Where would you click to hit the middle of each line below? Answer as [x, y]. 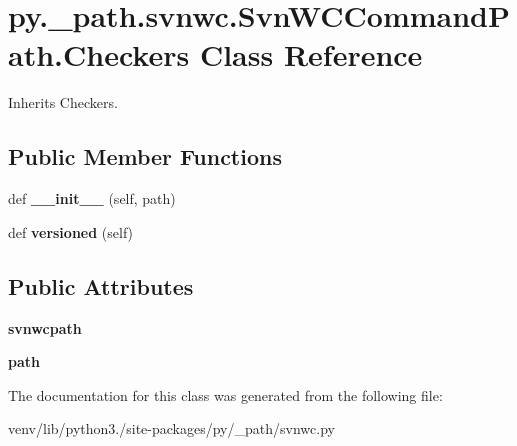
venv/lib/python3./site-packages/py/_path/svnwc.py [171, 428]
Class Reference [311, 54]
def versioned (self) [71, 231]
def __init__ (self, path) [92, 198]
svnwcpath [45, 327]
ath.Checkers [99, 54]
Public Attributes [101, 285]
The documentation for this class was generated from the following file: [225, 394]
